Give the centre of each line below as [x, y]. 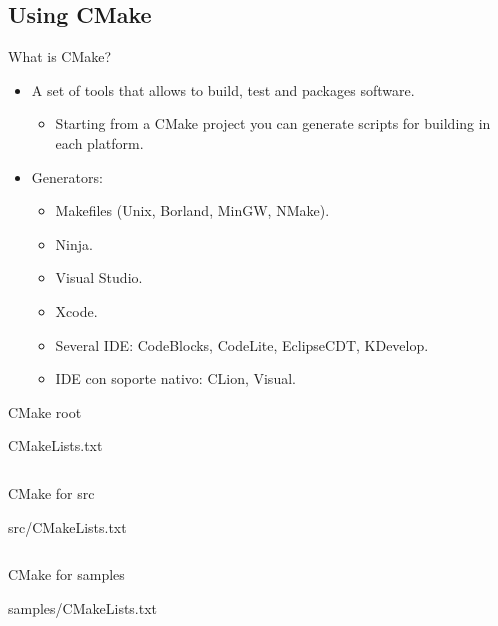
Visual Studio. [99, 277]
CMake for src [51, 492]
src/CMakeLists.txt [67, 526]
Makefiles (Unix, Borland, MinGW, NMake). [192, 210]
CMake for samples [66, 574]
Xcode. [76, 310]
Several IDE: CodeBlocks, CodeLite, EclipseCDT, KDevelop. [242, 344]
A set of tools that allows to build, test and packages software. [223, 89]
